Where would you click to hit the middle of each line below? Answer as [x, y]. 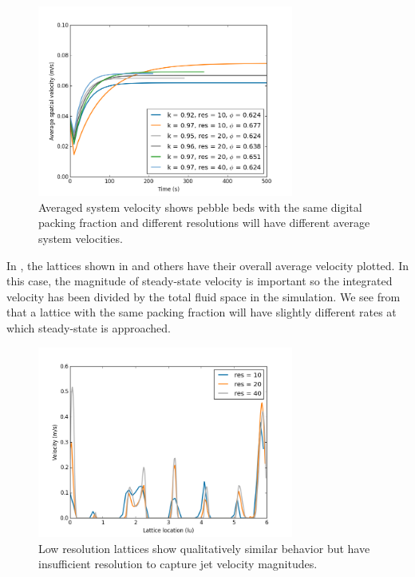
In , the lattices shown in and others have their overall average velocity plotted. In [207, 265]
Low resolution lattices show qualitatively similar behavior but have [204, 548]
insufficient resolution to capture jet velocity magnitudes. [178, 564]
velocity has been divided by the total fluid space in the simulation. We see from [204, 296]
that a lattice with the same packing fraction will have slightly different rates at [202, 312]
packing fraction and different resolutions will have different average [204, 223]
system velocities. [81, 239]
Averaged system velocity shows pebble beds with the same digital [200, 207]
